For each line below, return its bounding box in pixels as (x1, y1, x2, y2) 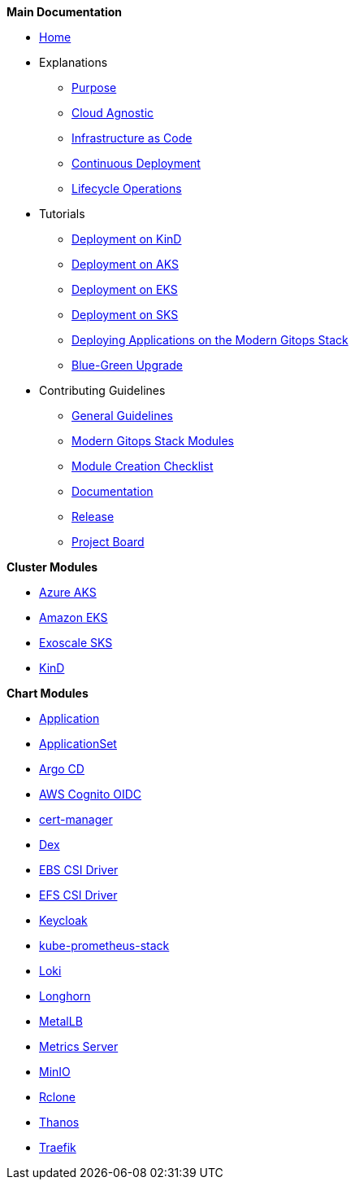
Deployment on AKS (71, 257, 179, 271)
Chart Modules (6, 686, 89, 700)
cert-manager (39, 812, 113, 826)
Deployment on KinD (71, 232, 182, 246)
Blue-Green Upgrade (71, 358, 183, 372)
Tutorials (39, 207, 85, 221)
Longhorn (39, 989, 91, 1003)
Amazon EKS (39, 611, 108, 624)
